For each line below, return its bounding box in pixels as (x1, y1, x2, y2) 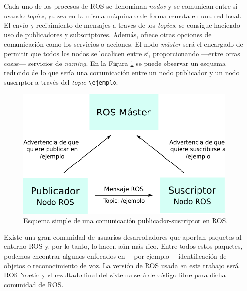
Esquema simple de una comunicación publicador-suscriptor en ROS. (23, 215, 228, 226)
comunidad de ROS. (4, 279, 64, 289)
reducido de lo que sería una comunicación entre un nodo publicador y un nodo (4, 67, 240, 78)
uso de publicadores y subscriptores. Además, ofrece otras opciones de (4, 29, 212, 39)
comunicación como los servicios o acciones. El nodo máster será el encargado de (4, 39, 243, 49)
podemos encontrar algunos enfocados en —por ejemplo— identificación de (4, 251, 227, 261)
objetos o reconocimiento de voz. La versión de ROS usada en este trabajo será (4, 260, 239, 270)
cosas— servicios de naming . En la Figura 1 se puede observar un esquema (4, 58, 226, 68)
